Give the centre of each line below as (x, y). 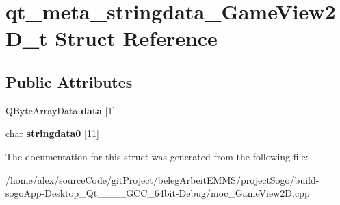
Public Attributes (69, 81)
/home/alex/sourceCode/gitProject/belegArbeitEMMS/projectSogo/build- (162, 179)
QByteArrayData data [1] (61, 110)
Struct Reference (136, 38)
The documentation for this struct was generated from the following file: (157, 156)
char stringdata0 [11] (52, 133)
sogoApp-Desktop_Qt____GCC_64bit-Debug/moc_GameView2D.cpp (158, 193)
